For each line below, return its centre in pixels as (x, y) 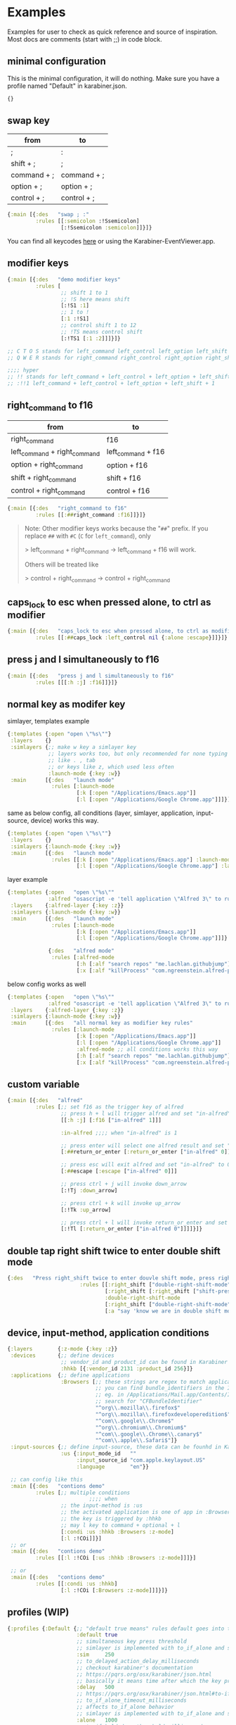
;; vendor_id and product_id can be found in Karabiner (144, 1362)
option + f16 (127, 465)
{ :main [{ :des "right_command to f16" (67, 508)
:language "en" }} (113, 1467)
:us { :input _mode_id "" (99, 1454)
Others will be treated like (61, 564)
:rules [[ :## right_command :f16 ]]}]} (91, 514)
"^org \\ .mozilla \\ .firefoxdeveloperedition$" (163, 1414)
